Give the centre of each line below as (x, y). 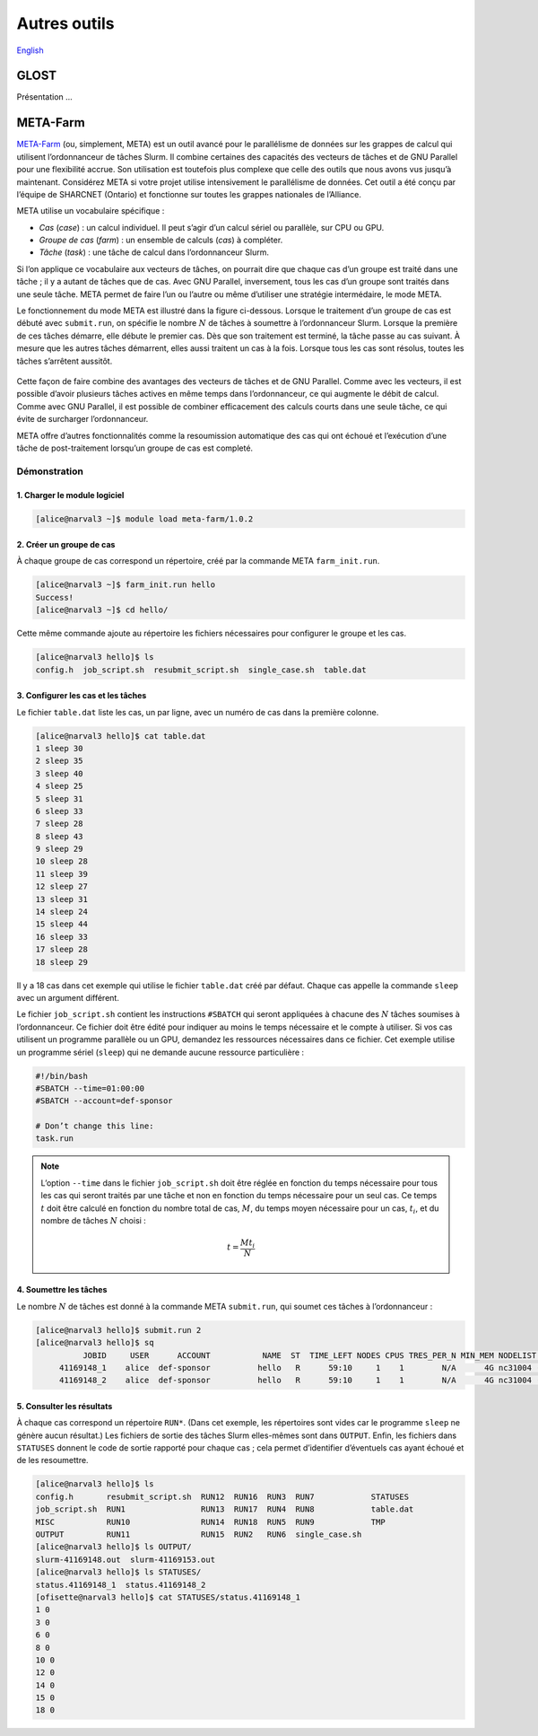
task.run (55, 1139)
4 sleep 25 (59, 786)
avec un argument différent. (68, 997)
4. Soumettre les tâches (62, 1290)
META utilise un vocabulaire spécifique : (91, 211)
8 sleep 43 (59, 836)
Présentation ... (45, 97)
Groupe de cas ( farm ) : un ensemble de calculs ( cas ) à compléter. (161, 240)
